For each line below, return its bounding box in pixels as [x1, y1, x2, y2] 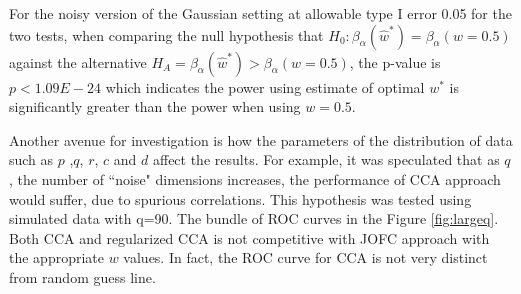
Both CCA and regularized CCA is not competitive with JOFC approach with [9, 227, 490, 248]
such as [9, 149, 54, 170]
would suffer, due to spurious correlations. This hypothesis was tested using [9, 188, 472, 209]
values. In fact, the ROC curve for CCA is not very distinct [123, 247, 488, 268]
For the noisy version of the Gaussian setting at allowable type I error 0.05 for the [9, 3, 512, 23]
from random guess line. [9, 266, 156, 287]
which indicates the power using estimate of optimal [105, 76, 425, 97]
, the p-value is [349, 51, 441, 72]
